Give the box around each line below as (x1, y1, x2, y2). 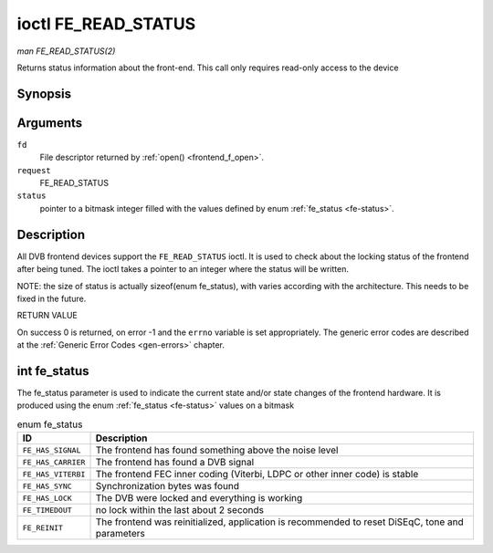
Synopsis (16, 86, 72, 101)
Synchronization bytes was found (95, 480, 240, 493)
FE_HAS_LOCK (22, 493, 72, 503)
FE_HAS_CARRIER (22, 457, 86, 467)
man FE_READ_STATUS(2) (16, 46, 116, 57)
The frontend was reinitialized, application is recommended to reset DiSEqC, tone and (95, 516, 465, 528)
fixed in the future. (16, 293, 87, 304)
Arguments (16, 115, 83, 130)
